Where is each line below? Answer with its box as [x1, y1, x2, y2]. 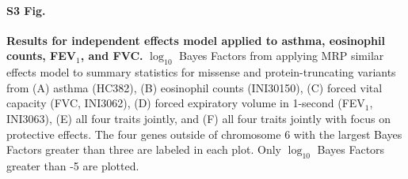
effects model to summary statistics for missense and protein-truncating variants [6, 64, 396, 80]
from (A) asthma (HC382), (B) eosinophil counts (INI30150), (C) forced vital [6, 79, 383, 95]
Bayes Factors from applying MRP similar [179, 47, 384, 64]
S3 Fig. [6, 2, 46, 18]
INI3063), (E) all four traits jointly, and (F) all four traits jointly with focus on [6, 110, 391, 126]
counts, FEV [6, 47, 76, 64]
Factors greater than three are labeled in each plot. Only [6, 141, 281, 158]
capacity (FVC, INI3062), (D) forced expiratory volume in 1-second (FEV [6, 95, 365, 111]
